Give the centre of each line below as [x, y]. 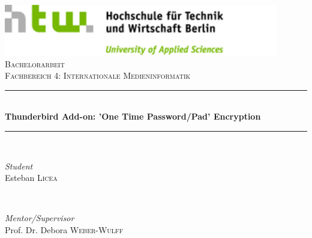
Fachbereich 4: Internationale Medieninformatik [98, 75]
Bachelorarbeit [35, 63]
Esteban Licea [31, 178]
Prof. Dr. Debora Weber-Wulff [64, 229]
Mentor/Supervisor [40, 218]
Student [19, 166]
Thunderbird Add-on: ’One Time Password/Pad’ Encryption [133, 116]
